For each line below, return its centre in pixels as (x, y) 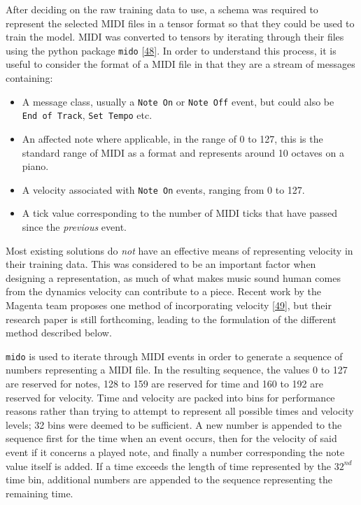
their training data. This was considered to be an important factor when (161, 264)
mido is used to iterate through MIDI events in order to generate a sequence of (174, 356)
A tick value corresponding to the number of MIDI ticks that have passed (179, 213)
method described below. (59, 333)
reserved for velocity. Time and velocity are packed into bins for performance (170, 397)
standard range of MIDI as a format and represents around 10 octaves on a (183, 152)
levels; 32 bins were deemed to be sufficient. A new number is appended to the (174, 424)
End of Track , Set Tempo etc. (87, 115)
